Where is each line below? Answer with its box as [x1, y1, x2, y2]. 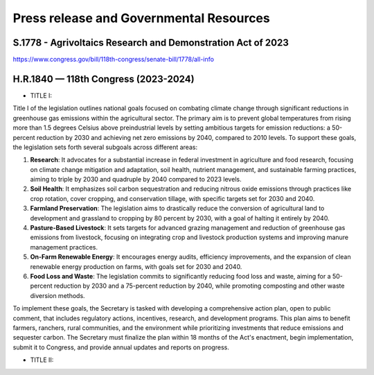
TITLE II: [30, 356, 54, 364]
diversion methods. [30, 291, 86, 299]
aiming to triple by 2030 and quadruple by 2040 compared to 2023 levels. [30, 175, 242, 184]
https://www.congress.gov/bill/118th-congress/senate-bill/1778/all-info [12, 55, 215, 64]
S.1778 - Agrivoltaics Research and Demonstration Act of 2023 [12, 37, 289, 49]
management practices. [30, 243, 98, 251]
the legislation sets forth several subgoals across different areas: [12, 143, 197, 151]
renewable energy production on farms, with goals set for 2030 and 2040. [30, 262, 242, 270]
